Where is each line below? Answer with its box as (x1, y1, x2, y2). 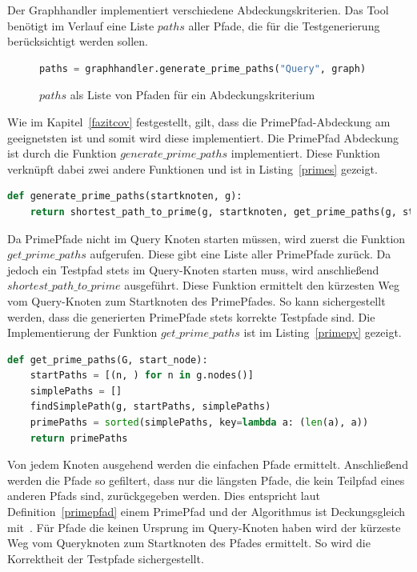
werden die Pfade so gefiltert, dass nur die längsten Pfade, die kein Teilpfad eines (7, 471, 405, 488)
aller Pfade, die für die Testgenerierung (188, 17, 380, 34)
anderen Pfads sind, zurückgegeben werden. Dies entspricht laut (7, 487, 320, 504)
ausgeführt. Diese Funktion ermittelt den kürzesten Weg (124, 277, 399, 294)
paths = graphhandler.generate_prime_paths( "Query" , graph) (39, 62, 367, 74)
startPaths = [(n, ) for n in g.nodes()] (30, 370, 254, 382)
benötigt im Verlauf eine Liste (7, 17, 154, 34)
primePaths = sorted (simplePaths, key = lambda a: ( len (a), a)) (30, 417, 369, 429)
